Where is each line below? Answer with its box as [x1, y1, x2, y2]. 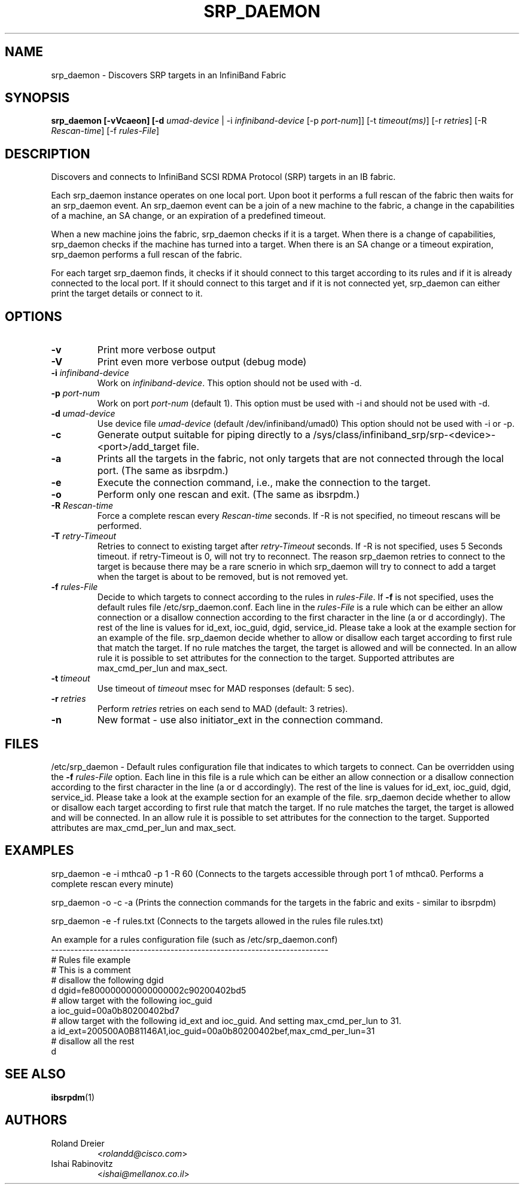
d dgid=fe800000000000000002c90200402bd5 [51, 985, 246, 995]
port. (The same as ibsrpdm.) [97, 464, 229, 477]
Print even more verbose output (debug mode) [97, 356, 307, 368]
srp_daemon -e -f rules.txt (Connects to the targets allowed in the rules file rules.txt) [51, 915, 383, 926]
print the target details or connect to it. [51, 288, 203, 299]
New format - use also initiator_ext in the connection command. [97, 714, 383, 726]
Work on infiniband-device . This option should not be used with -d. [97, 378, 362, 389]
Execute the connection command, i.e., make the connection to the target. [97, 476, 431, 489]
